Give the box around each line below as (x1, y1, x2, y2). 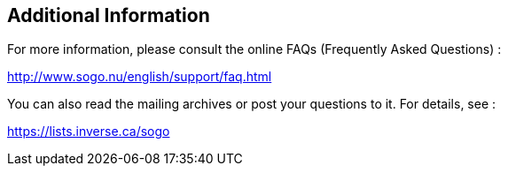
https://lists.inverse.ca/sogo (7, 124, 170, 139)
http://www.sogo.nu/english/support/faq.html (7, 69, 272, 85)
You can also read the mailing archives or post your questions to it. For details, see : (7, 96, 496, 112)
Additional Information (7, 4, 210, 26)
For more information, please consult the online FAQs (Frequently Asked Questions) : (7, 41, 502, 57)
